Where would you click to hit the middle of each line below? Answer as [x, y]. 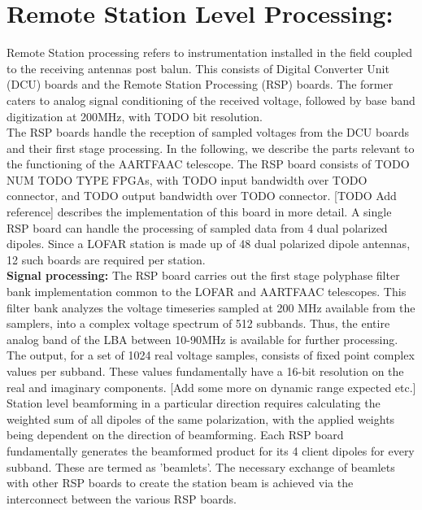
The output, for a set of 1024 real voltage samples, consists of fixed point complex [211, 355]
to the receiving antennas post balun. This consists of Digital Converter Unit [198, 68]
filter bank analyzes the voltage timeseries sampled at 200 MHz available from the [211, 307]
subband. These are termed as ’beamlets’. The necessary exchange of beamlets [201, 466]
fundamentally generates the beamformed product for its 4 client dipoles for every [211, 450]
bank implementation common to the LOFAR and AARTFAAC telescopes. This [207, 292]
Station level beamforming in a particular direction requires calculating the [194, 403]
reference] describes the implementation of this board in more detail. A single [199, 212]
